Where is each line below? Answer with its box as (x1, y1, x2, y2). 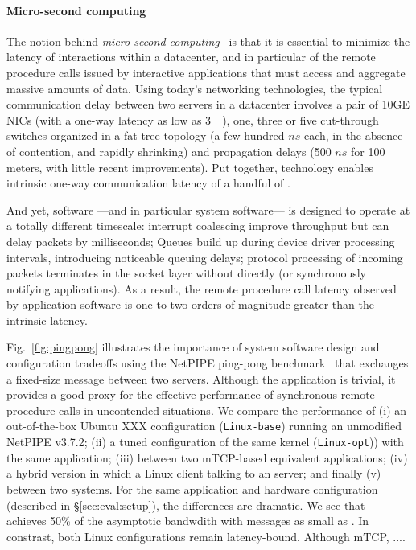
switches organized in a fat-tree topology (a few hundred (6, 127, 285, 144)
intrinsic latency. (6, 311, 88, 328)
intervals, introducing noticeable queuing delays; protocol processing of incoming (6, 248, 403, 265)
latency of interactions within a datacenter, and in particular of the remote (6, 48, 376, 65)
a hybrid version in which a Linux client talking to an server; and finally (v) (6, 465, 381, 482)
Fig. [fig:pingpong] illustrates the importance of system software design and (6, 339, 380, 355)
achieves (6, 512, 47, 529)
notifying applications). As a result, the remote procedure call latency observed (6, 280, 397, 297)
